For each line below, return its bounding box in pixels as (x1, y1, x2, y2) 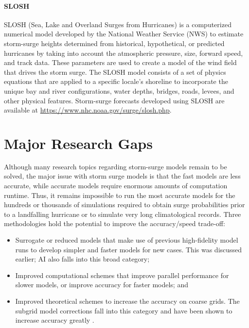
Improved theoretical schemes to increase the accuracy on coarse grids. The (15, 295, 240, 306)
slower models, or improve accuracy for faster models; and (15, 279, 188, 290)
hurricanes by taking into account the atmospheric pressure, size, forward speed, (4, 48, 243, 58)
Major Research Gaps (4, 133, 153, 153)
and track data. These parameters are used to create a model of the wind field (4, 57, 237, 67)
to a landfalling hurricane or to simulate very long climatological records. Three (4, 209, 241, 219)
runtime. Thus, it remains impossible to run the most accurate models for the (4, 190, 235, 200)
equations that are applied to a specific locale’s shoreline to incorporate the (4, 76, 228, 86)
